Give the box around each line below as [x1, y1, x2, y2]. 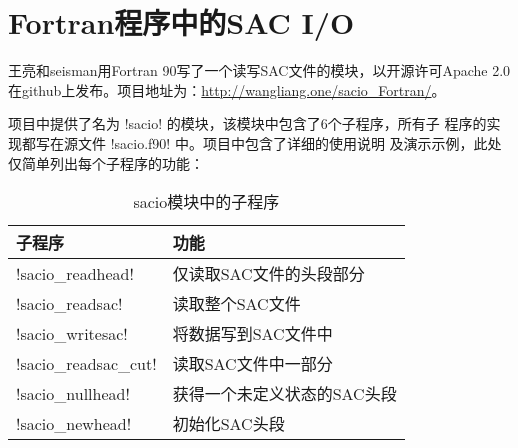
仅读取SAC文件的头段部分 [172, 262, 365, 286]
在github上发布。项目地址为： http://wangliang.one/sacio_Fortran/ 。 [8, 79, 446, 100]
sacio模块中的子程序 [133, 190, 280, 214]
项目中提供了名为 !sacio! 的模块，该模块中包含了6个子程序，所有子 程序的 [8, 113, 487, 134]
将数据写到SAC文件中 [172, 322, 333, 346]
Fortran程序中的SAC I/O [8, 2, 355, 43]
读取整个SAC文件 [172, 292, 301, 316]
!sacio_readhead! [16, 261, 134, 285]
